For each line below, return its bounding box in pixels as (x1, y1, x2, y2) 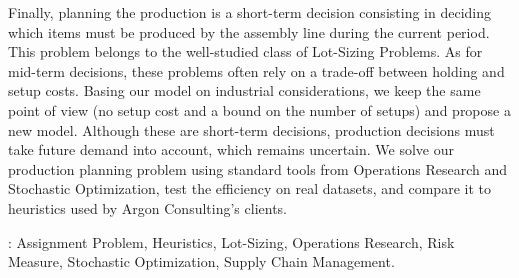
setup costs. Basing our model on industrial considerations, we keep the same (8, 80, 481, 101)
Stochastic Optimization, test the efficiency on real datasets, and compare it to (8, 178, 491, 199)
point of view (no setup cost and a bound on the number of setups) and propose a (8, 99, 511, 120)
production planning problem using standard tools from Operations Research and (8, 158, 508, 179)
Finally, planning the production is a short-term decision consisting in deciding (8, 2, 491, 22)
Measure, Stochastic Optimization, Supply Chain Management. (8, 251, 395, 272)
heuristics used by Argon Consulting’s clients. (8, 197, 287, 218)
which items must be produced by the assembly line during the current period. (8, 21, 490, 42)
